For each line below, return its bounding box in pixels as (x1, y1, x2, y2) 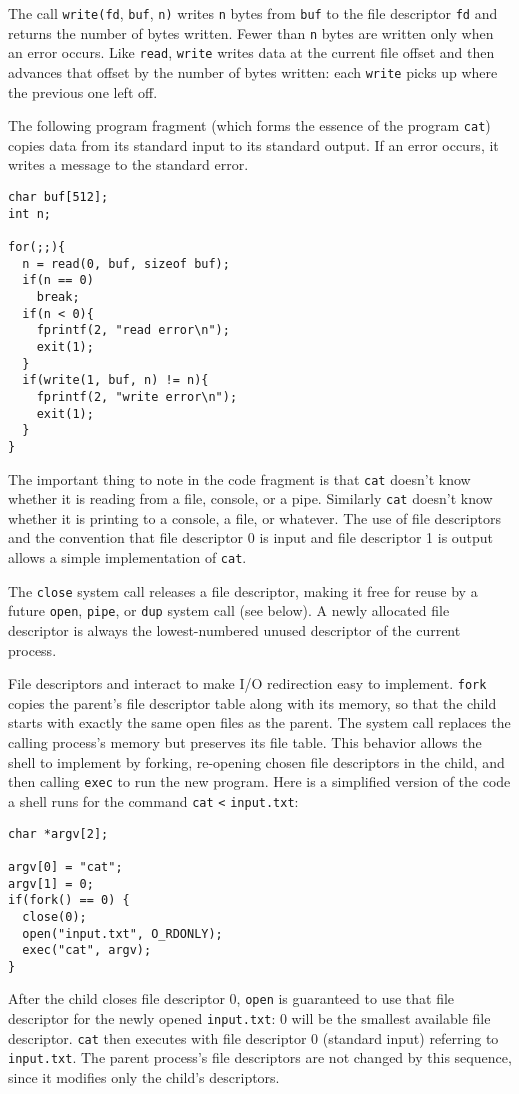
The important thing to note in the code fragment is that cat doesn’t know (8, 468, 471, 489)
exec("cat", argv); (22, 943, 152, 958)
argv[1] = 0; (8, 876, 94, 891)
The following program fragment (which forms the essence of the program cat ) (8, 115, 491, 136)
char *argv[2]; (8, 826, 109, 841)
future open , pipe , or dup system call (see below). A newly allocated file (8, 600, 450, 621)
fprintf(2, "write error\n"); (36, 389, 238, 404)
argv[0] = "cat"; (8, 859, 123, 874)
